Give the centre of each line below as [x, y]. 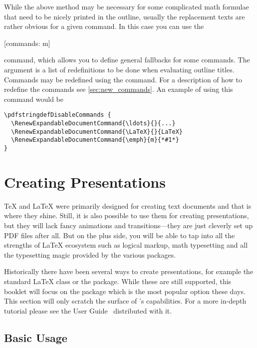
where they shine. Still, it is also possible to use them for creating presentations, [127, 215]
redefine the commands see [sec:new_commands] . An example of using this [119, 89]
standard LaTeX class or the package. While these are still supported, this [118, 281]
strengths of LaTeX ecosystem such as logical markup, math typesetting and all [126, 245]
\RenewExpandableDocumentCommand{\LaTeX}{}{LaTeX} [97, 132]
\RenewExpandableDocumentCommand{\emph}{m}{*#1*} [95, 140]
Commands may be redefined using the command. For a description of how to [123, 79]
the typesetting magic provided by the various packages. [90, 254]
